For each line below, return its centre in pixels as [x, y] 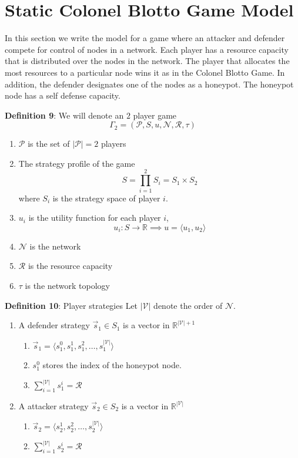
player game [155, 115]
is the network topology [67, 285]
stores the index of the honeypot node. [112, 365]
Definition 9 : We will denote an [64, 115]
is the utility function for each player [95, 218]
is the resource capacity [70, 266]
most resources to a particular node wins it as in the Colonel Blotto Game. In [145, 72]
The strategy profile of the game [77, 163]
